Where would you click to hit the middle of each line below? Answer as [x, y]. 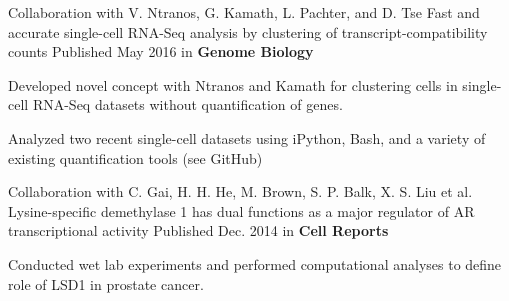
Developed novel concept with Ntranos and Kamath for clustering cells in [233, 84]
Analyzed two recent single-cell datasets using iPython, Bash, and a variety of [247, 137]
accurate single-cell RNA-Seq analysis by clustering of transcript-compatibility [248, 31]
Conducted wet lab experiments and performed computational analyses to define [255, 263]
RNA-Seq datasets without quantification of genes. [187, 104]
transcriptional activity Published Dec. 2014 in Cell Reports [198, 230]
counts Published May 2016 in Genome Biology [161, 51]
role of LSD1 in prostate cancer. [106, 283]
